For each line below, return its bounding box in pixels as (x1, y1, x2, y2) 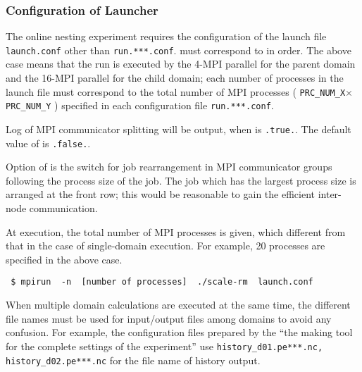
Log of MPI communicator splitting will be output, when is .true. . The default (6, 121, 351, 136)
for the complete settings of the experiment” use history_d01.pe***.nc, (6, 338, 323, 353)
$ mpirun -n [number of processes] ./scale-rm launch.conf (11, 277, 313, 287)
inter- (318, 187, 342, 201)
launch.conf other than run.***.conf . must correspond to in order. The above (6, 42, 351, 57)
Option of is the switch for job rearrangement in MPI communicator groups (6, 159, 332, 174)
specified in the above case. (6, 252, 123, 266)
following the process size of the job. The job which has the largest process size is (6, 173, 356, 187)
